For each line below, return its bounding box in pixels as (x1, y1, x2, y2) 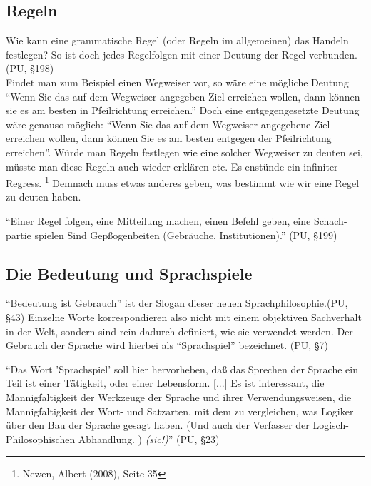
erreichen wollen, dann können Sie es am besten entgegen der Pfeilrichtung (6, 131, 332, 146)
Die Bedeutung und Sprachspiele (6, 262, 253, 284)
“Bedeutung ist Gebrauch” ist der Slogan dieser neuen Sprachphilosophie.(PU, (6, 295, 348, 310)
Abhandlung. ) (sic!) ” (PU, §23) (78, 431, 220, 446)
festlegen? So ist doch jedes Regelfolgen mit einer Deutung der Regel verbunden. (6, 46, 357, 61)
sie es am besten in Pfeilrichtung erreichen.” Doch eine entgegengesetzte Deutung (6, 103, 360, 118)
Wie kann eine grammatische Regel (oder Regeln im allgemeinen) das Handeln (6, 33, 349, 48)
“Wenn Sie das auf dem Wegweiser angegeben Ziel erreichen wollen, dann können (6, 88, 360, 103)
